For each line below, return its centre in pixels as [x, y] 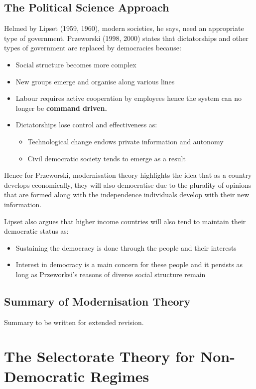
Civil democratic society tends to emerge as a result [107, 158]
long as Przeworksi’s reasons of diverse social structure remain [111, 274]
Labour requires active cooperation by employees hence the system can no [129, 98]
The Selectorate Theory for [100, 356]
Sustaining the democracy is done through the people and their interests [126, 247]
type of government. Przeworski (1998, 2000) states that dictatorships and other [126, 38]
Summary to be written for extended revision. [74, 322]
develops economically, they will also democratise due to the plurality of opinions [128, 185]
